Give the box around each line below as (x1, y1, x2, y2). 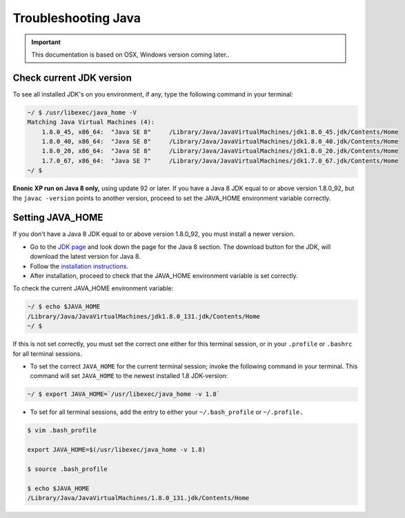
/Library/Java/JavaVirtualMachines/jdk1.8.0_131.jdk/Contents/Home (27, 312, 261, 320)
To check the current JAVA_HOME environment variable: (12, 284, 174, 292)
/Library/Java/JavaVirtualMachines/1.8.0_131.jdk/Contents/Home (27, 494, 250, 502)
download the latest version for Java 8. (30, 252, 141, 261)
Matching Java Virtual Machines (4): (27, 118, 155, 126)
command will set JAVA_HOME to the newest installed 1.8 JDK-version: (30, 372, 228, 380)
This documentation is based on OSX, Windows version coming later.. (31, 50, 230, 59)
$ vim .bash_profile (27, 426, 97, 435)
